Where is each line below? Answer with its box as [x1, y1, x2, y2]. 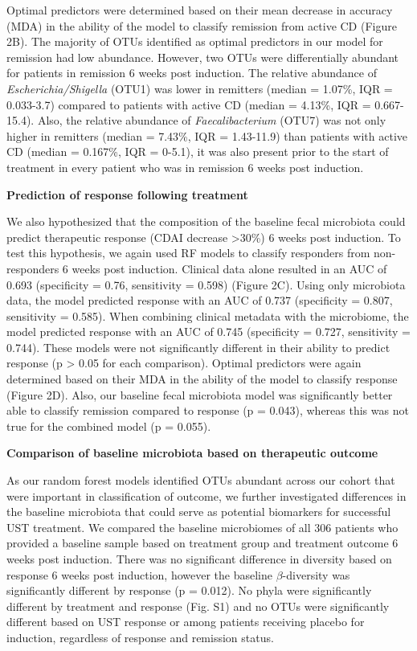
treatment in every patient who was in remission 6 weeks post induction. [6, 158, 364, 175]
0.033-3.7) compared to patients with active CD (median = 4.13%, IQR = [6, 96, 371, 113]
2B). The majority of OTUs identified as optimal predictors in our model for [6, 33, 383, 50]
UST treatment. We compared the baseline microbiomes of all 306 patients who [6, 518, 399, 535]
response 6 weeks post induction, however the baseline [6, 566, 272, 583]
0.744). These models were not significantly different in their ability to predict [6, 338, 390, 355]
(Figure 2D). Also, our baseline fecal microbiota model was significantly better [6, 386, 393, 403]
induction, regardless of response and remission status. [6, 628, 274, 645]
